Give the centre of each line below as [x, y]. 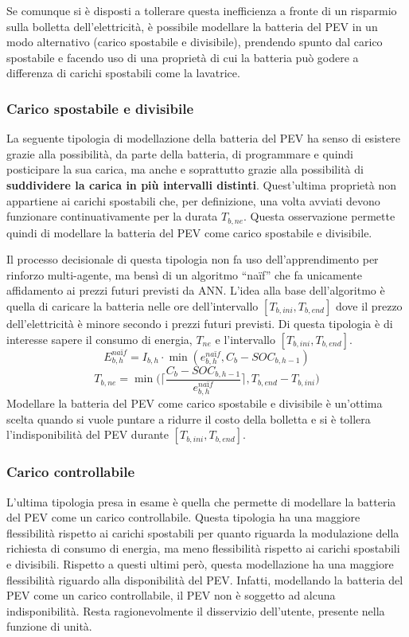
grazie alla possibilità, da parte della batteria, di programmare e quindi [180, 153]
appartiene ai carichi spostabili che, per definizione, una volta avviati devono [193, 200]
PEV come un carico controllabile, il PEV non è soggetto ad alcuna [171, 595]
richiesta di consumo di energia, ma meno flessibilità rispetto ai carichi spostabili [203, 548]
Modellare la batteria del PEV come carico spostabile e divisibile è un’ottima [195, 403]
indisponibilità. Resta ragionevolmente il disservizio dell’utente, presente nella [196, 610]
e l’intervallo [245, 339]
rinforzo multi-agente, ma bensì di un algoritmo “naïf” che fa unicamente [185, 274]
